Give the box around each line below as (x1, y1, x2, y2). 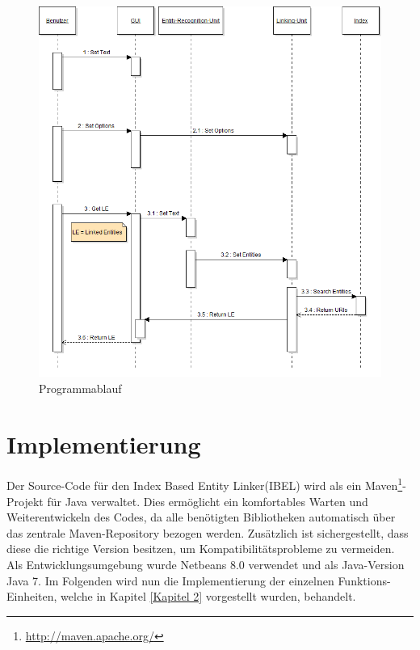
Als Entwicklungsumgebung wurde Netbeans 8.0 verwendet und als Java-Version (6, 556, 405, 573)
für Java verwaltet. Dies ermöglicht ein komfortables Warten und (47, 492, 368, 509)
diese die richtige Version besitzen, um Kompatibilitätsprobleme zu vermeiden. (6, 540, 395, 557)
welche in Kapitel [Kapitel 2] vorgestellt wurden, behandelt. (61, 588, 356, 605)
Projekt (6, 492, 44, 509)
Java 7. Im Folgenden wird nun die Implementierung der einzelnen (6, 572, 334, 589)
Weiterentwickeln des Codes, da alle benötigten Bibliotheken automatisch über (6, 509, 396, 525)
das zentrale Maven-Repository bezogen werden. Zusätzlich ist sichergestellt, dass (6, 524, 409, 541)
